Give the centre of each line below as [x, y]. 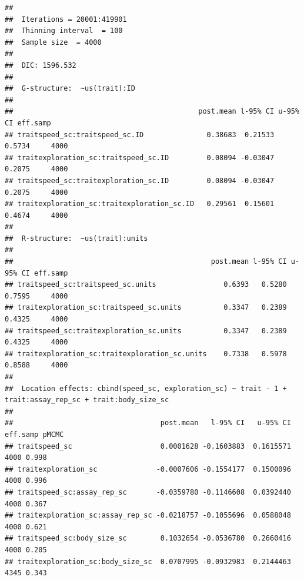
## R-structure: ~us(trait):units [76, 238]
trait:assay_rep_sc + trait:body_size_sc [87, 400]
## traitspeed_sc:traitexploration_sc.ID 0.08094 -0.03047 [140, 180]
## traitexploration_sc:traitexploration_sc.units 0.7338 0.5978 [146, 354]
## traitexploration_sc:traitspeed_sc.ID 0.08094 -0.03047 [140, 158]
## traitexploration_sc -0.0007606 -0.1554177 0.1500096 [148, 469]
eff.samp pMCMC [34, 434]
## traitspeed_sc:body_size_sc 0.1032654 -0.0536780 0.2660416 [148, 538]
